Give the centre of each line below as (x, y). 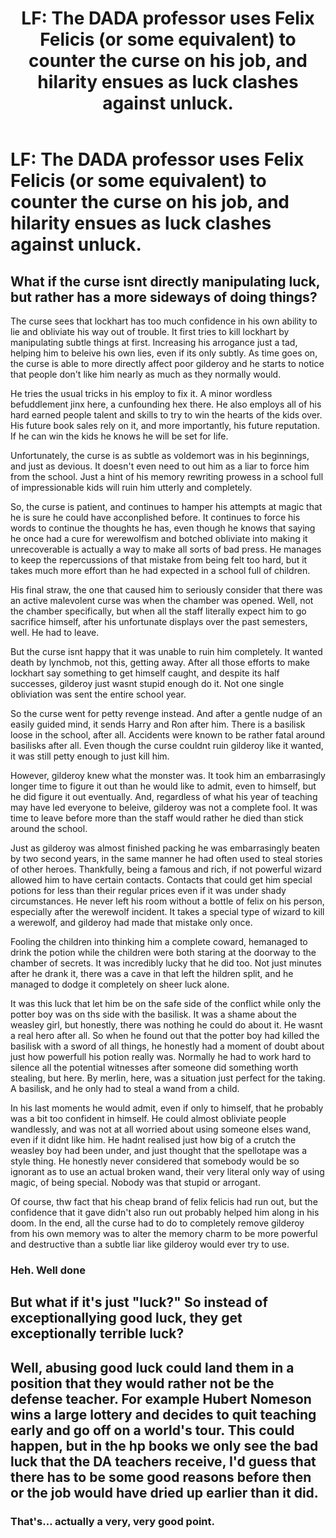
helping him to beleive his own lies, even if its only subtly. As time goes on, (164, 353)
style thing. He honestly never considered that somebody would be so (155, 1161)
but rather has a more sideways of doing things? (164, 297)
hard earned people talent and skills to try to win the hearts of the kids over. (166, 415)
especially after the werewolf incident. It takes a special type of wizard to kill (167, 911)
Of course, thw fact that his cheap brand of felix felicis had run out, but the (164, 1201)
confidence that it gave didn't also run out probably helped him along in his (165, 1212)
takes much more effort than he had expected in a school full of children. (160, 570)
